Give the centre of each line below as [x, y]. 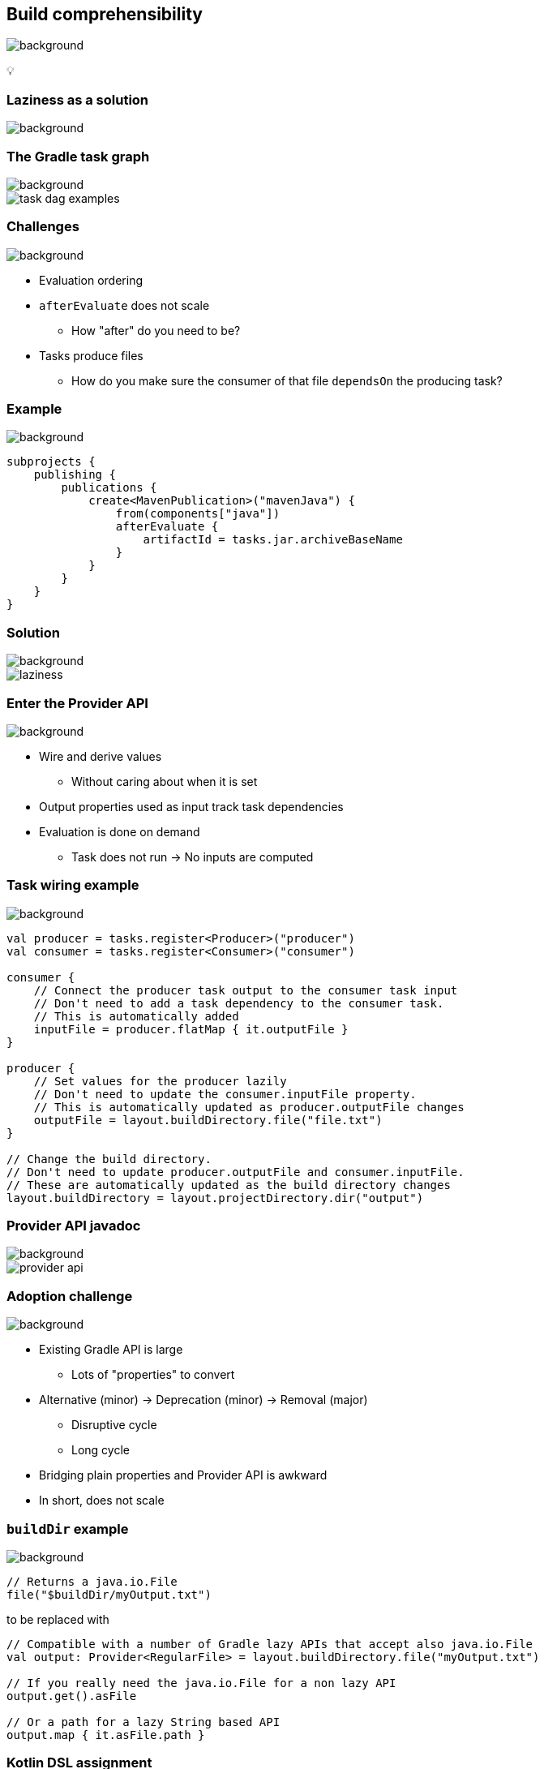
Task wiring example [73, 885]
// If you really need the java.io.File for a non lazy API [201, 1683]
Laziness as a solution [78, 99]
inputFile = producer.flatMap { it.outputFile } [191, 1029]
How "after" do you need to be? [156, 330]
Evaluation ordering [91, 280]
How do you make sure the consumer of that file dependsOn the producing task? [287, 380]
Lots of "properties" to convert [153, 1375]
